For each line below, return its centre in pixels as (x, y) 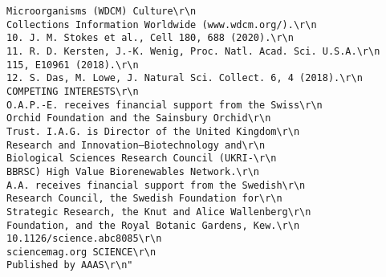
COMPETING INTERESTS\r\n (73, 91)
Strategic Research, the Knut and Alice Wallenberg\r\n (159, 212)
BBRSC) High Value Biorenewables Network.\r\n (133, 171)
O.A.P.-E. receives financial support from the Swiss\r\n (165, 105)
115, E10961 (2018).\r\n (73, 65)
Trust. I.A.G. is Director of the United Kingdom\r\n (153, 131)
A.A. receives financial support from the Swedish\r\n (156, 185)
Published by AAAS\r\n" (70, 265)
